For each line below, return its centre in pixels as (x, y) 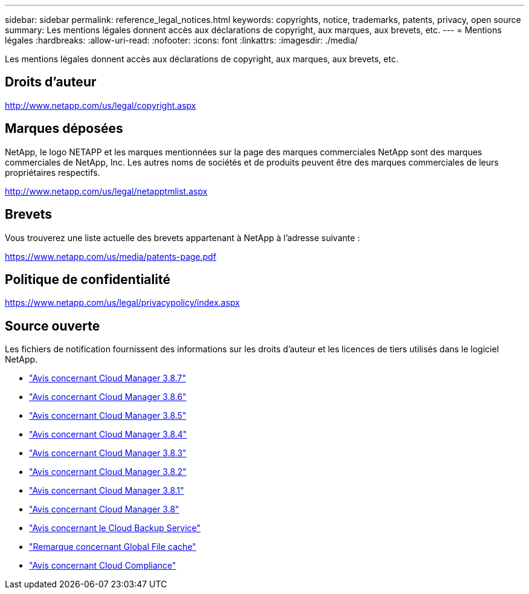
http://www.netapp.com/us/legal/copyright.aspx (101, 105)
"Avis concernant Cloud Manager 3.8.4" (108, 434)
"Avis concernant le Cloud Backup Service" (115, 528)
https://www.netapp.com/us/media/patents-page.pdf (111, 256)
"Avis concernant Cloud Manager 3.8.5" (108, 416)
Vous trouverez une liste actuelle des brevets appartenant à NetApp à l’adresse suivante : (182, 237)
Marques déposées (64, 129)
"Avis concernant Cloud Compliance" (103, 566)
